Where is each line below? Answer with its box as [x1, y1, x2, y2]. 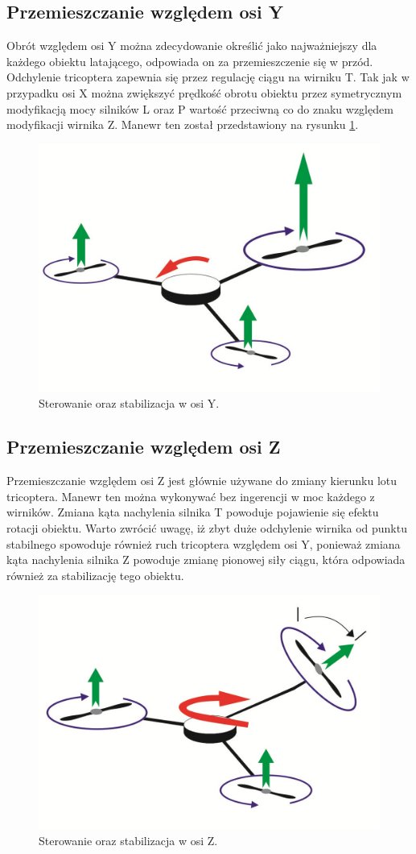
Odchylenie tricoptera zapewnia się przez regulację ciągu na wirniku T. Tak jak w [6, 68, 410, 85]
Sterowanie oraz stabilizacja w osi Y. [39, 395, 220, 412]
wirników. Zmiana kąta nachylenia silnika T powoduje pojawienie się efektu [6, 504, 379, 520]
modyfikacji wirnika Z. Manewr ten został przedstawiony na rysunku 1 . [6, 116, 359, 133]
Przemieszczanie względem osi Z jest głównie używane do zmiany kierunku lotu [6, 472, 397, 489]
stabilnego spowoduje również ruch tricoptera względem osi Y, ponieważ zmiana [6, 535, 401, 552]
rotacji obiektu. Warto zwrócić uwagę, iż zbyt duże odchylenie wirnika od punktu [6, 520, 407, 536]
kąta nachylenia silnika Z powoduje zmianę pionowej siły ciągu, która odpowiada [6, 551, 406, 568]
